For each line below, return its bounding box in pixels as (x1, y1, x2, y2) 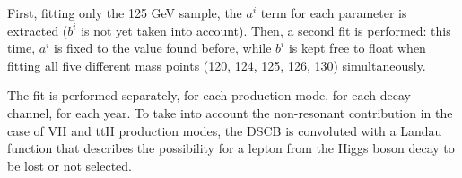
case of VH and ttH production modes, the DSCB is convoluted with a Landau (7, 121, 442, 140)
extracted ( (7, 21, 68, 39)
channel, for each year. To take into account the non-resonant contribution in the (7, 103, 453, 122)
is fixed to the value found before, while (54, 38, 272, 57)
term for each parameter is (260, 4, 407, 21)
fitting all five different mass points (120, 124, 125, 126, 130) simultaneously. (7, 55, 426, 74)
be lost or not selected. (7, 156, 133, 174)
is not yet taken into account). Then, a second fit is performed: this (81, 21, 451, 39)
